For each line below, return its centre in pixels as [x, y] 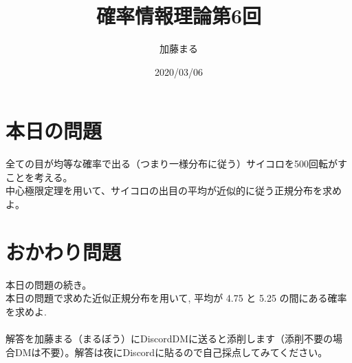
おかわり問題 [64, 251]
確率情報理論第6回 [179, 15]
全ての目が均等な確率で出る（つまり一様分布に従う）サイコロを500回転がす [176, 164]
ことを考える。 [39, 177]
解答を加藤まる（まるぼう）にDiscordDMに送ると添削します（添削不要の [169, 339]
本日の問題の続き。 [49, 284]
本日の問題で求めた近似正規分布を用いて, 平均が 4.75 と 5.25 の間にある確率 [176, 298]
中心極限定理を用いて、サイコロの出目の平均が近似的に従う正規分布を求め [174, 190]
